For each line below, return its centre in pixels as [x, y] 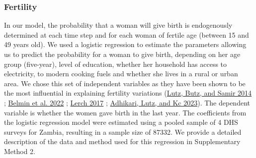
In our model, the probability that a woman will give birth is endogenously [118, 25]
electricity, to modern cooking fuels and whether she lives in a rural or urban [121, 74]
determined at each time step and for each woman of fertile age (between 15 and [127, 34]
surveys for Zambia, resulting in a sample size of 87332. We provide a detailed [123, 132]
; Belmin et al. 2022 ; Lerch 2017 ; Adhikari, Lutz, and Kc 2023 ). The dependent [127, 102]
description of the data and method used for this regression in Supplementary [122, 141]
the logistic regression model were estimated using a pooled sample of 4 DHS [121, 122]
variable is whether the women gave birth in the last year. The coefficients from [125, 112]
